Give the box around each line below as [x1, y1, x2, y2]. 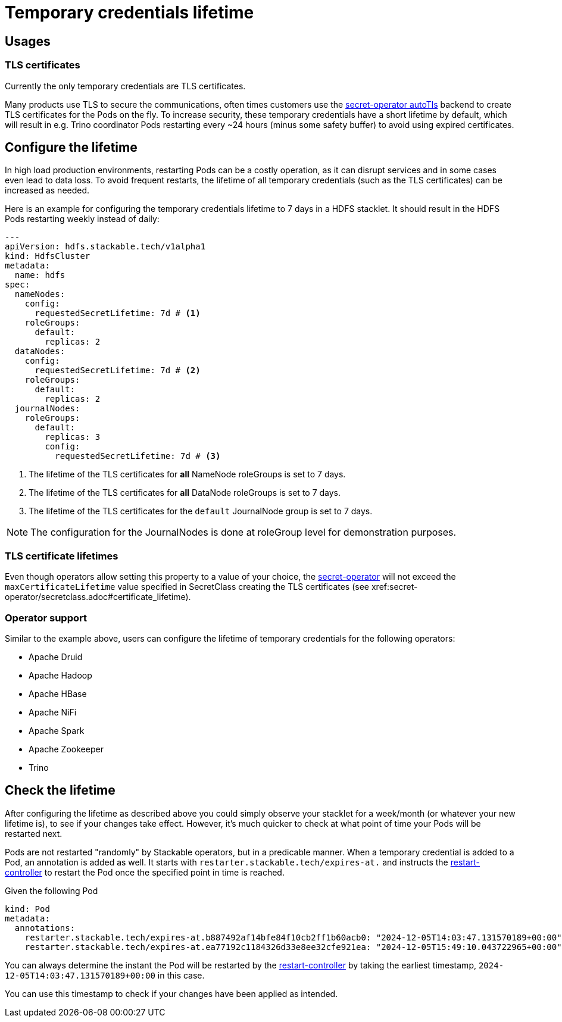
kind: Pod [5, 904, 50, 914]
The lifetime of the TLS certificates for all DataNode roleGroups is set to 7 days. [29, 487, 341, 498]
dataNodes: [14, 346, 65, 357]
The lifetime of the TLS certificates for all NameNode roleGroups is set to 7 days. [29, 469, 346, 480]
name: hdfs [14, 270, 65, 280]
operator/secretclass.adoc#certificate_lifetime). [5, 592, 191, 602]
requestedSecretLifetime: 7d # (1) [35, 308, 201, 318]
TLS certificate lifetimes [5, 549, 118, 562]
